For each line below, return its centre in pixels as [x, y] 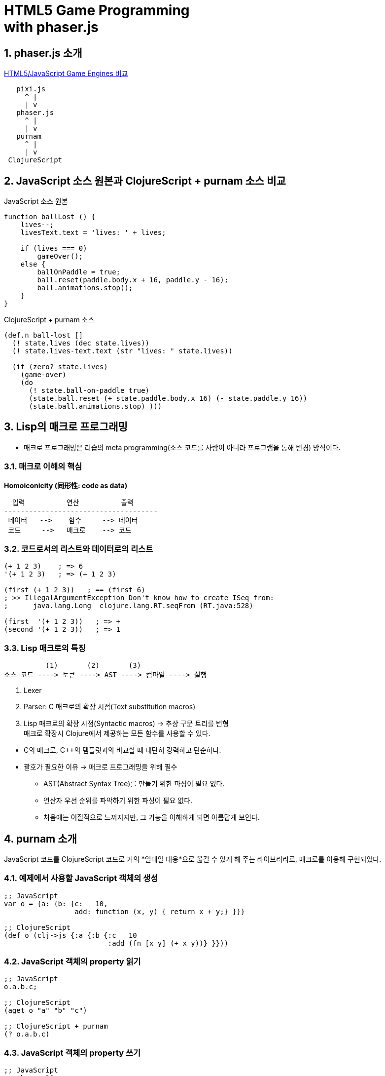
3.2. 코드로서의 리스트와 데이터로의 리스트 [79, 549]
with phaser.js [51, 27]
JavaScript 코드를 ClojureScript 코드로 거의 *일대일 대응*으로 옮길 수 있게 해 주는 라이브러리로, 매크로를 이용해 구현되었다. [193, 859]
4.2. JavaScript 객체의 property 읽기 [72, 962]
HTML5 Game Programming [97, 10]
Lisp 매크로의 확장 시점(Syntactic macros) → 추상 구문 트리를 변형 [126, 724]
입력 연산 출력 [73, 502]
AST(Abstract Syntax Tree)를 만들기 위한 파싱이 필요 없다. [134, 784]
